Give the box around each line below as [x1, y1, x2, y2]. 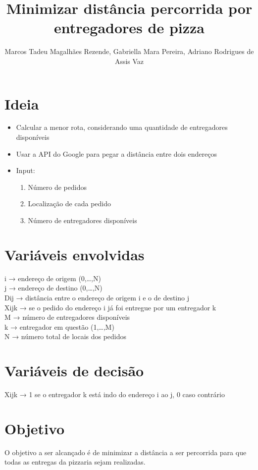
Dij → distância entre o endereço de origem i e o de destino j [4, 292, 189, 302]
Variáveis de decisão [4, 360, 144, 381]
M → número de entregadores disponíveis [4, 312, 130, 322]
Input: [16, 165, 35, 176]
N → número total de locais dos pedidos [4, 331, 127, 342]
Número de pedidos [28, 181, 87, 192]
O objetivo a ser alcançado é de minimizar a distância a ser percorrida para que [4, 447, 247, 457]
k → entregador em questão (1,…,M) [4, 321, 114, 332]
